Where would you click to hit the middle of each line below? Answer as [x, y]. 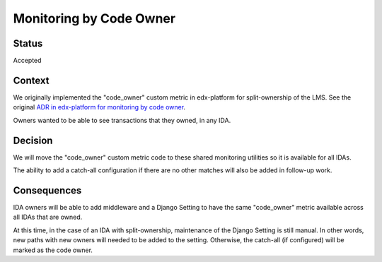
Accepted [27, 61]
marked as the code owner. [53, 250]
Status [28, 43]
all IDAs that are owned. [48, 217]
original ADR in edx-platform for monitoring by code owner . [99, 107]
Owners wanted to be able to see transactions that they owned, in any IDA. [122, 120]
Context [31, 80]
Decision [33, 140]
